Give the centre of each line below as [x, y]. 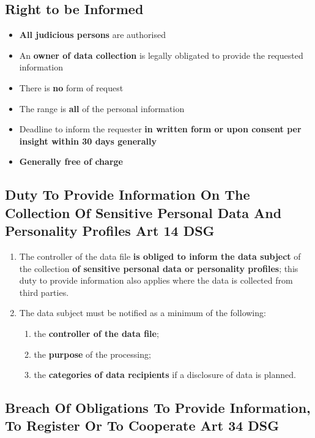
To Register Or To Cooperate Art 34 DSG [142, 425]
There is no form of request [71, 87]
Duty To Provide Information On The [128, 194]
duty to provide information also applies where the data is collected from [156, 280]
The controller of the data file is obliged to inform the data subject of [160, 256]
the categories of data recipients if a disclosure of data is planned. [165, 375]
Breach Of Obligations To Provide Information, [158, 408]
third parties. [44, 292]
